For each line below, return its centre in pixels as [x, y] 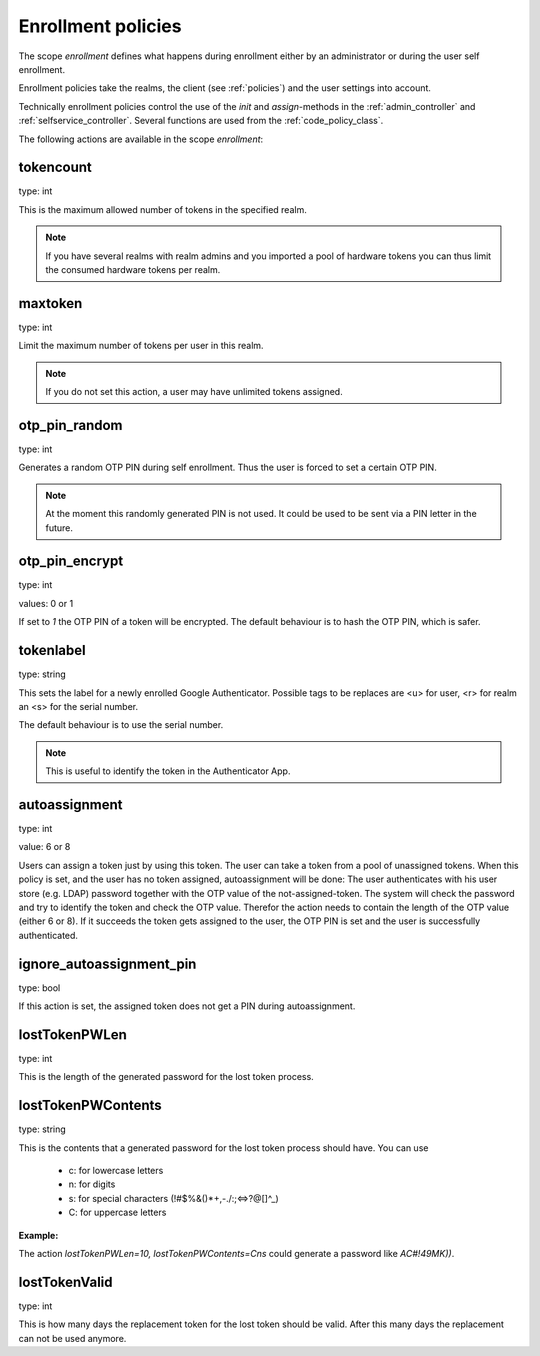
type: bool [39, 987]
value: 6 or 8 [44, 847]
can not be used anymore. [72, 1338]
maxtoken [50, 303]
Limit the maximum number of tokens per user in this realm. [141, 346]
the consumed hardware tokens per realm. [133, 269]
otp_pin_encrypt [71, 561]
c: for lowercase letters [116, 1170]
